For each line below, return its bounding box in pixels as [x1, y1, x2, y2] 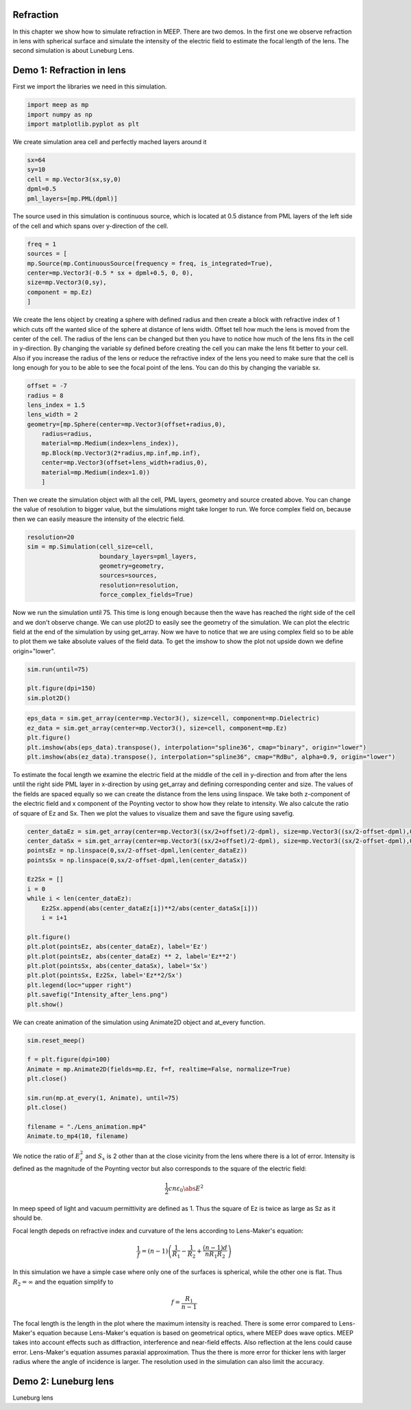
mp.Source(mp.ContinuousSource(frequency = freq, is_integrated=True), [27, 259, 273, 267]
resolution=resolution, [99, 581, 179, 589]
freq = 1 [27, 240, 57, 248]
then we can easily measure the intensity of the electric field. [12, 515, 185, 523]
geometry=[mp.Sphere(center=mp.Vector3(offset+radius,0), [27, 420, 226, 428]
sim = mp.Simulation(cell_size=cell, [27, 543, 154, 551]
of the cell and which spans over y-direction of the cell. [12, 222, 169, 230]
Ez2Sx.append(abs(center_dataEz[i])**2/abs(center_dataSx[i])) [41, 904, 259, 912]
